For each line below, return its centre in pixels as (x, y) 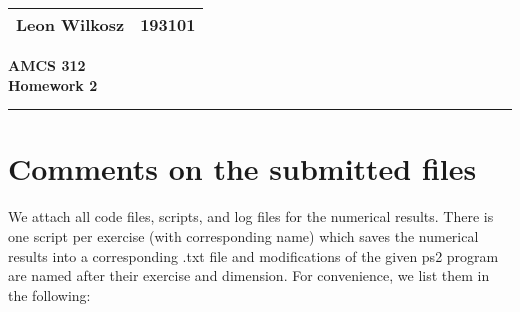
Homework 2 (53, 84)
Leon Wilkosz (70, 24)
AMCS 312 (47, 65)
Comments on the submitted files (242, 168)
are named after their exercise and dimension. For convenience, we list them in (249, 275)
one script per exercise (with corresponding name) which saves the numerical (243, 235)
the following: (49, 294)
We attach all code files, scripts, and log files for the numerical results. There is (251, 216)
